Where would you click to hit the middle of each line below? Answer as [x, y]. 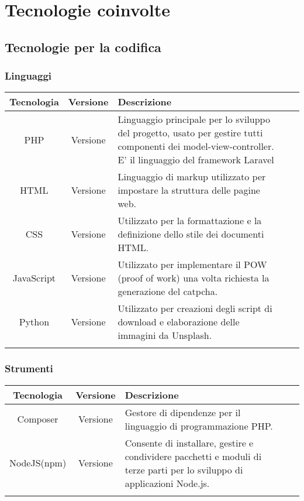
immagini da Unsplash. [165, 335]
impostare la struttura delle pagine [189, 190]
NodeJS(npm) [38, 463]
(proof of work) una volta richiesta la [194, 278]
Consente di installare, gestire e [189, 442]
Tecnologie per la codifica [83, 47]
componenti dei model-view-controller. [196, 146]
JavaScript [34, 278]
